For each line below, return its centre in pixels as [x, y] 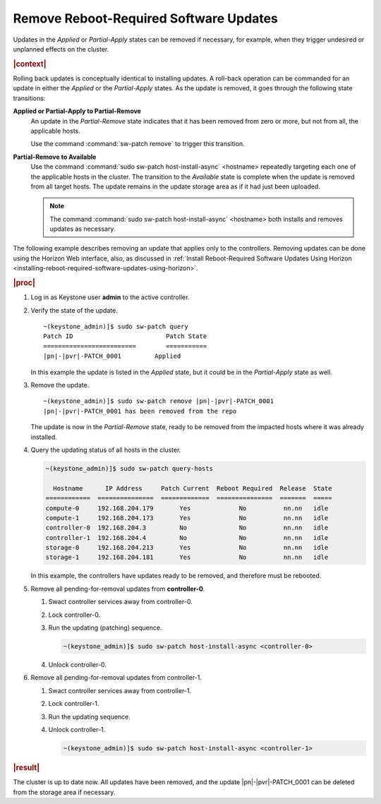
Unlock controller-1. [77, 729]
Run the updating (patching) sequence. [105, 628]
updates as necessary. [83, 229]
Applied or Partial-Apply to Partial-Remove [77, 111]
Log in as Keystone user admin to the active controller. [110, 297]
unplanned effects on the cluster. [61, 49]
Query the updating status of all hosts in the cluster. [106, 450]
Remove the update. [60, 385]
